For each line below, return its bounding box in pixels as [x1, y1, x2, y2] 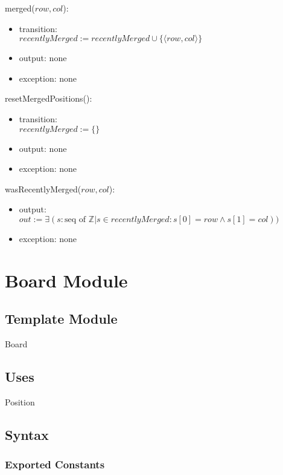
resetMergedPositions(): [5, 92, 92, 105]
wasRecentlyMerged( [5, 182, 81, 195]
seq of [65, 215, 86, 224]
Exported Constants [5, 457, 105, 472]
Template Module [5, 309, 118, 328]
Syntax [5, 425, 49, 444]
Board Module [5, 267, 128, 292]
